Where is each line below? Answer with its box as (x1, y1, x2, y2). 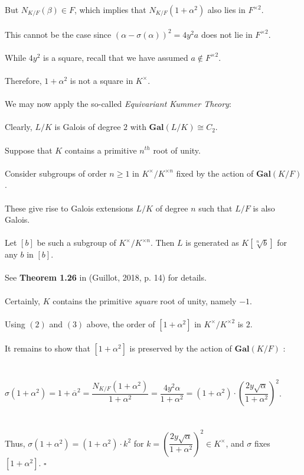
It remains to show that (5, 342, 90, 354)
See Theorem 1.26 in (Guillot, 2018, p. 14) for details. (5, 271, 207, 284)
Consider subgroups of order (5, 167, 107, 179)
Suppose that (5, 144, 53, 156)
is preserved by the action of (129, 342, 232, 354)
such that (198, 201, 233, 214)
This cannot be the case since (5, 28, 112, 40)
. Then (150, 236, 175, 249)
